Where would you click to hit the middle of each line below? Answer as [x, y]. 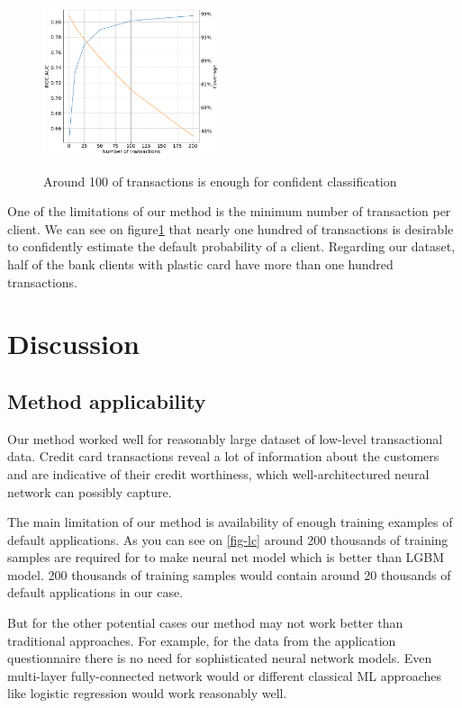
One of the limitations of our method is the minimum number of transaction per [229, 211]
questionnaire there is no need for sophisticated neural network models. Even [220, 658]
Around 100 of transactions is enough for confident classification [220, 181]
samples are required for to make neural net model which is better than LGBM [226, 557]
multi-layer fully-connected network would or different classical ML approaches [225, 675]
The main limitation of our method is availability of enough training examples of [230, 522]
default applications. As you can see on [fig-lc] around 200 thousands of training [228, 539]
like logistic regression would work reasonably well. [147, 693]
